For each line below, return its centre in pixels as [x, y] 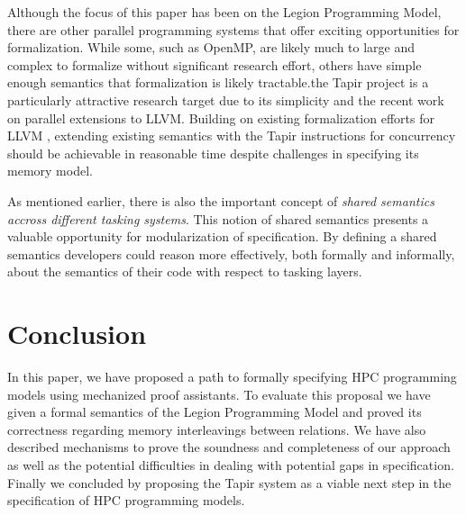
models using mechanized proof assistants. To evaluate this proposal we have [219, 394]
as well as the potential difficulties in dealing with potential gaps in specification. [231, 465]
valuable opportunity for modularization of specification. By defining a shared [222, 236]
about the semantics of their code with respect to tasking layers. [185, 271]
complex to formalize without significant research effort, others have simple [215, 64]
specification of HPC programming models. [126, 500]
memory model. [50, 171]
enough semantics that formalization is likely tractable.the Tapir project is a [218, 82]
